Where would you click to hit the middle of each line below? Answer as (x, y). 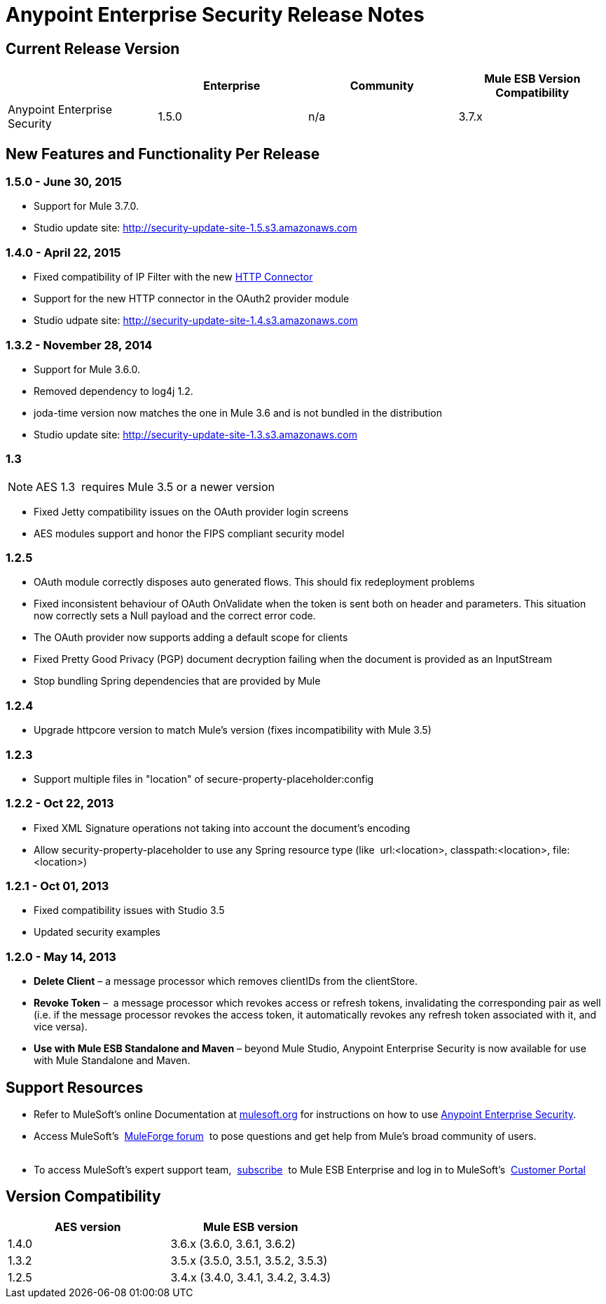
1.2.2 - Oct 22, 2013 (60, 804)
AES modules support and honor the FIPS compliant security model (189, 533)
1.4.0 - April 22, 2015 (63, 252)
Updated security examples (97, 932)
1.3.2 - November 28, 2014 (79, 345)
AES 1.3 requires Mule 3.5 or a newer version (155, 486)
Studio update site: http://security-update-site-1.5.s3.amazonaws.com (195, 228)
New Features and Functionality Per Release (163, 154)
